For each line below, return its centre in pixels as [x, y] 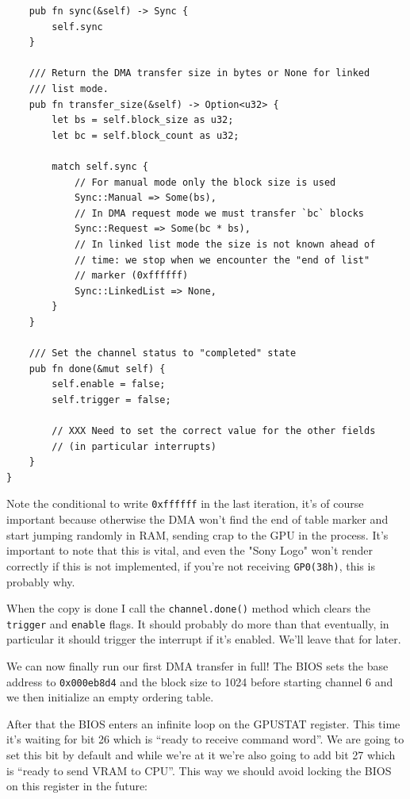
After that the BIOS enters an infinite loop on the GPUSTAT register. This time [203, 723]
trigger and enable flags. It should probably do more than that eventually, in [198, 623]
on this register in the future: [77, 786]
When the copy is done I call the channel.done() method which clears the [188, 608]
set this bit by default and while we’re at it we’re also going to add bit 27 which [201, 755]
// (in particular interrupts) [134, 446]
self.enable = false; [109, 384]
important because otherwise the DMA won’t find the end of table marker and [197, 519]
